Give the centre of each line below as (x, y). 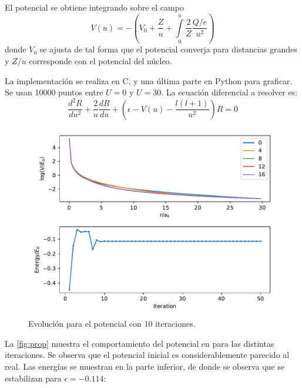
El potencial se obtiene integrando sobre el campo (94, 7)
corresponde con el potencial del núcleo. (100, 60)
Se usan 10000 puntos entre (54, 92)
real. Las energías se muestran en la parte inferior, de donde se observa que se (145, 367)
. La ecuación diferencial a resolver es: (229, 92)
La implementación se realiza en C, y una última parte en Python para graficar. (149, 80)
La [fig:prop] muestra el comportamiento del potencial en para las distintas (140, 343)
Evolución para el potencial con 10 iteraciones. (112, 324)
